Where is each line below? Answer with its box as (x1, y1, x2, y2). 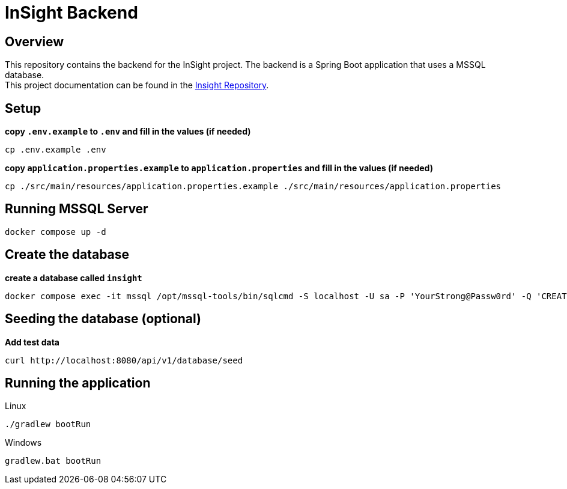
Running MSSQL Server (5, 201, 148, 217)
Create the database (5, 247, 130, 263)
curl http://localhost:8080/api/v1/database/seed (5, 355, 243, 365)
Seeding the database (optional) (5, 311, 202, 327)
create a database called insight (5, 272, 142, 283)
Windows (5, 437, 42, 448)
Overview (5, 34, 64, 49)
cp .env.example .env (5, 145, 106, 155)
